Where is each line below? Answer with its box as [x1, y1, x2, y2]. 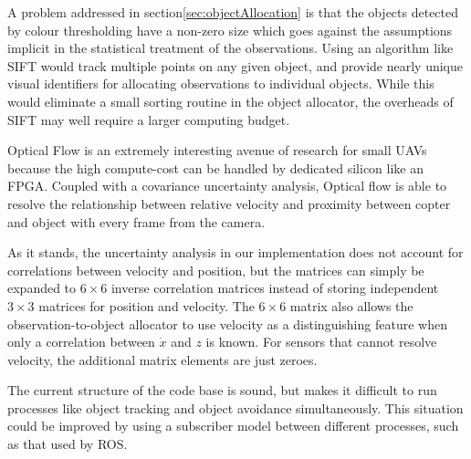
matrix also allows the [289, 296, 413, 315]
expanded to [7, 278, 77, 297]
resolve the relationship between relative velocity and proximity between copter [7, 193, 451, 213]
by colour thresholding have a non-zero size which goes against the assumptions [7, 20, 453, 39]
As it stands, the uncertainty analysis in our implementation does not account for [7, 243, 464, 262]
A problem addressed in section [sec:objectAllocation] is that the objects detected [7, 3, 459, 21]
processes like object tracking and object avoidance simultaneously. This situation [7, 398, 464, 417]
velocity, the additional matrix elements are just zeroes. [7, 349, 318, 369]
